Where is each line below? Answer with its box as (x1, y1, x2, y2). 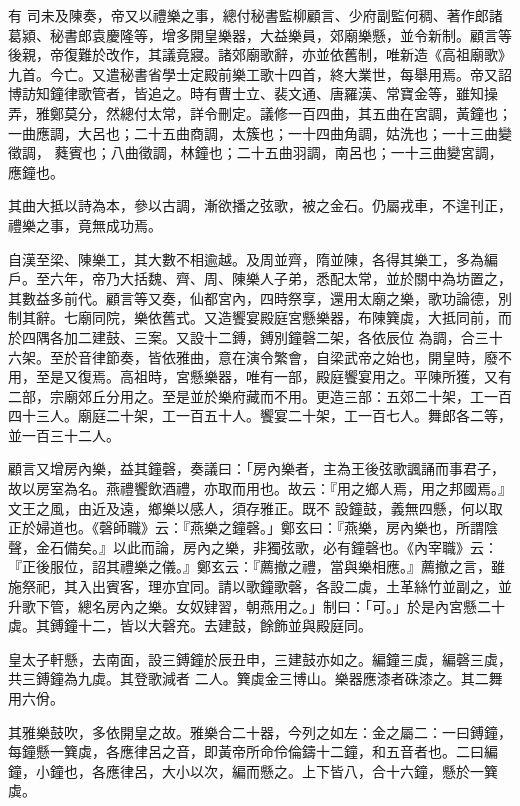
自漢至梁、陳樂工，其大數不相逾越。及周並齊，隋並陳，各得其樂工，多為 (8, 248, 484, 269)
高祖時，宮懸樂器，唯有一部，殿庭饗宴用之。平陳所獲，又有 (119, 366, 512, 387)
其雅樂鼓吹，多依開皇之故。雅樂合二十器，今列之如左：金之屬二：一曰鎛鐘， (8, 721, 512, 742)
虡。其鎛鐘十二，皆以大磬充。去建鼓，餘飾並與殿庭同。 (8, 615, 372, 636)
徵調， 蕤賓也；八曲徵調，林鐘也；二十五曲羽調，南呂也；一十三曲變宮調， (8, 142, 503, 163)
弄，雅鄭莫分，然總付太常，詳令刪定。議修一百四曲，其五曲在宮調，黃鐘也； (8, 102, 512, 123)
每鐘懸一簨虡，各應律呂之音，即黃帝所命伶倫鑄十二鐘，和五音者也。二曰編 (8, 741, 498, 762)
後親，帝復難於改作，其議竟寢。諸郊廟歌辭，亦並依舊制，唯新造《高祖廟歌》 (8, 44, 512, 65)
